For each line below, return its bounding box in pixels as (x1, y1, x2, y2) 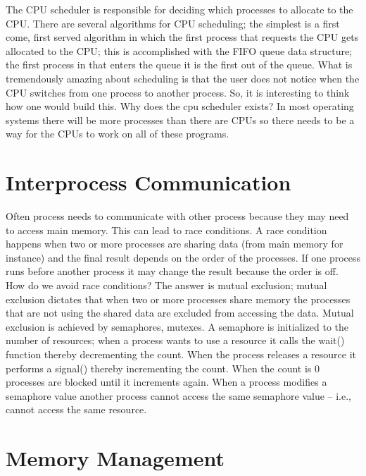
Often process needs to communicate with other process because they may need (6, 209, 349, 224)
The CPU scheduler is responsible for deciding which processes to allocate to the (6, 2, 353, 16)
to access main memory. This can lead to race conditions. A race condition (6, 222, 327, 237)
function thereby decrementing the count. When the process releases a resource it (6, 347, 356, 361)
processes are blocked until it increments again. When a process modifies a (6, 374, 327, 389)
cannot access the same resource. (6, 402, 147, 417)
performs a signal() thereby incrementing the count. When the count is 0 (6, 360, 320, 375)
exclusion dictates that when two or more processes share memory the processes (6, 291, 351, 306)
